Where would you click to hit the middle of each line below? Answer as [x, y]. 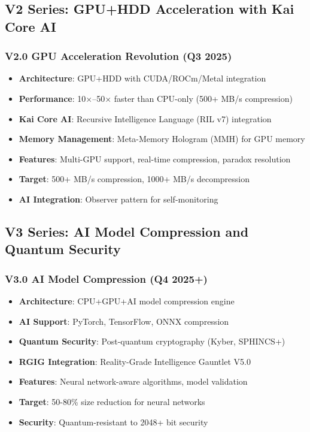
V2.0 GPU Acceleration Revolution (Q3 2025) [118, 56]
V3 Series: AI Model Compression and [127, 231]
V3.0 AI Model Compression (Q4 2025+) [106, 278]
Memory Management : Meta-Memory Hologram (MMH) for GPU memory [162, 139]
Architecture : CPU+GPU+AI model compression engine [127, 300]
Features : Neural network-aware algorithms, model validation [133, 381]
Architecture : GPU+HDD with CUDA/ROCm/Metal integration [142, 78]
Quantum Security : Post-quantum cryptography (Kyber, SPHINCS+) [152, 341]
